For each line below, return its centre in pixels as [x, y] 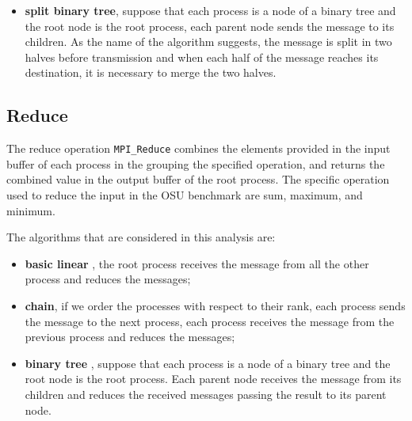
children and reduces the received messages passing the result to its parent [206, 394]
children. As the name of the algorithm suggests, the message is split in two [208, 42]
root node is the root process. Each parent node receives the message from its [213, 379]
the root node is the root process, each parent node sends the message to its [210, 26]
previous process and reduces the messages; [130, 337]
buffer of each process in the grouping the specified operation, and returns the [196, 163]
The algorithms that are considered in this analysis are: [141, 237]
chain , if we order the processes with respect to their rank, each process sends [215, 305]
